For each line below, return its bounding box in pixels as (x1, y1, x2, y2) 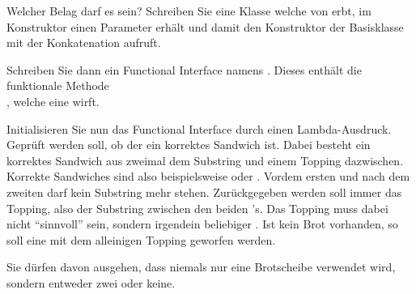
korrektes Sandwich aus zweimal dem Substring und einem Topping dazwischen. (6, 151, 404, 168)
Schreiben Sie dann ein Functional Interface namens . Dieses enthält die (6, 61, 362, 78)
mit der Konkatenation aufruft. (6, 34, 161, 51)
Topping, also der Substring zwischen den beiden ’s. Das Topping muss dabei (6, 199, 388, 216)
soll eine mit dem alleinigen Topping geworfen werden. (6, 231, 276, 248)
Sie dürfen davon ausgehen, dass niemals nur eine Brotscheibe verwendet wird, (6, 258, 396, 275)
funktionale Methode (6, 77, 109, 94)
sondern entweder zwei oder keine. (6, 274, 176, 291)
